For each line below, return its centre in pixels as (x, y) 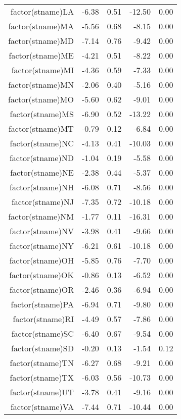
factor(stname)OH (41, 260)
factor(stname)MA (41, 26)
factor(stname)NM (41, 216)
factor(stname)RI (43, 319)
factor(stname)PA (42, 304)
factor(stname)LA (42, 11)
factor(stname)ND (41, 158)
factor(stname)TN (42, 363)
